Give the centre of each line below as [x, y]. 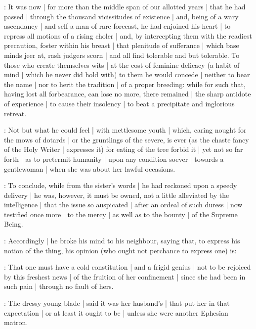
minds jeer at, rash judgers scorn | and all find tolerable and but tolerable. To [122, 55]
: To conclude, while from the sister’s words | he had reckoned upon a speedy [121, 185]
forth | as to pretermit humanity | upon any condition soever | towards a [114, 159]
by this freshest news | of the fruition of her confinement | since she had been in [125, 276]
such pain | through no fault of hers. [59, 286]
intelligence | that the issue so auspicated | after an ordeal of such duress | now [123, 205]
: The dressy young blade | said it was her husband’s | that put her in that [117, 303]
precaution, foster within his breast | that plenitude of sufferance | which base [122, 45]
